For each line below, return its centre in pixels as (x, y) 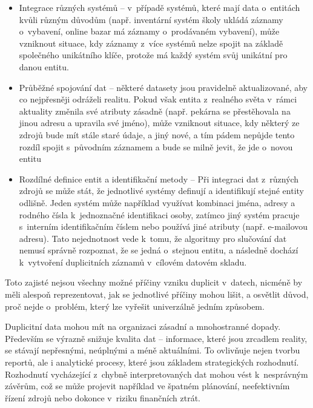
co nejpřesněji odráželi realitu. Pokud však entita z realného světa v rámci (158, 99)
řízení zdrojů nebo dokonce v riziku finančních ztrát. (103, 397)
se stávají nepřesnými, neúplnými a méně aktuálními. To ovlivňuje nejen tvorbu (153, 350)
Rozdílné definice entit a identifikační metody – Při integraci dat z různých (159, 179)
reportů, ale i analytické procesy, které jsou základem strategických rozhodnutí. (152, 362)
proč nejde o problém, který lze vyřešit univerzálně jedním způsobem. (135, 306)
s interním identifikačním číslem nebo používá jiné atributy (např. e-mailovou (163, 226)
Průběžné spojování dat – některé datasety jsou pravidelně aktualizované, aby (163, 87)
